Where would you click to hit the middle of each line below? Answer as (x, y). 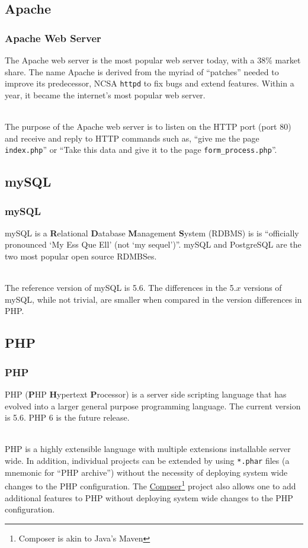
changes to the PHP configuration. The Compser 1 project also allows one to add (150, 485)
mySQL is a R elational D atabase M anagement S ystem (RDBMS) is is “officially (152, 233)
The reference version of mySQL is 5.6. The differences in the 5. (121, 288)
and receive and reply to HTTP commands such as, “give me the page (132, 138)
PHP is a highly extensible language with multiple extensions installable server (148, 449)
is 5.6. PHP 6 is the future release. (67, 417)
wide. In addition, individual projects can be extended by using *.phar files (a (147, 460)
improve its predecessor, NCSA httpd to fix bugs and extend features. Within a (150, 83)
